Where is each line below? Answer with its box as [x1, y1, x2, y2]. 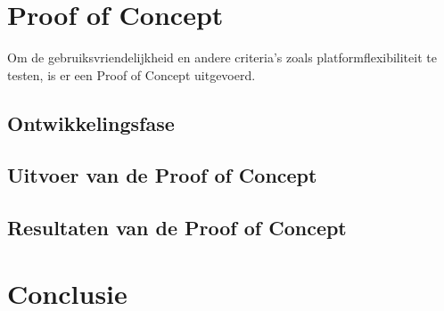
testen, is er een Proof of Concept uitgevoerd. [7, 65, 256, 84]
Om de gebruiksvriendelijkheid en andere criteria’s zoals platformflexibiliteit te [7, 48, 437, 67]
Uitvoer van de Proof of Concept [7, 161, 317, 189]
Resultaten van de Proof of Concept [7, 214, 347, 241]
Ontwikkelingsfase [7, 109, 175, 136]
